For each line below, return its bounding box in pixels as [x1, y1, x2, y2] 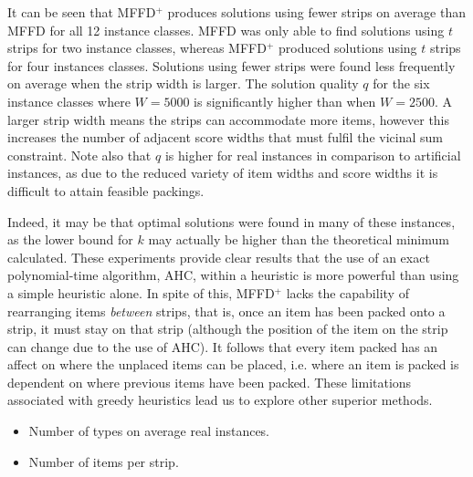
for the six [373, 74, 430, 93]
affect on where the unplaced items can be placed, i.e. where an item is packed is [7, 355, 459, 374]
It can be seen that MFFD [7, 3, 156, 21]
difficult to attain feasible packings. [7, 181, 205, 200]
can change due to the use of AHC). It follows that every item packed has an [7, 337, 438, 356]
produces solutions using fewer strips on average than [167, 3, 467, 21]
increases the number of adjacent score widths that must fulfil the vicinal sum [7, 128, 443, 147]
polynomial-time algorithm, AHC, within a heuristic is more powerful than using [7, 265, 459, 285]
